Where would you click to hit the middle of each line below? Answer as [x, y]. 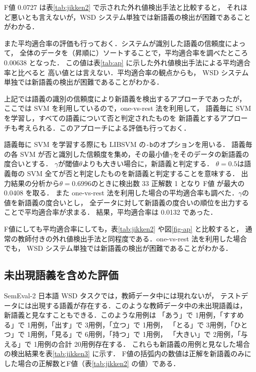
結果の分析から [35, 183]
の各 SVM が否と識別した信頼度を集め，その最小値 [87, 154]
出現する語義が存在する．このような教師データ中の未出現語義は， [139, 305]
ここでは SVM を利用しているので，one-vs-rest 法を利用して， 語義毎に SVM [128, 108]
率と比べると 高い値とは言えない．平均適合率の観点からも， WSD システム [126, 72]
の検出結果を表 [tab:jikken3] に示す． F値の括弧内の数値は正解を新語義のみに [128, 353]
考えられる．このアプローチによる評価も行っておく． [104, 127]
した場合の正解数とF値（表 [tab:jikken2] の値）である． [92, 363]
